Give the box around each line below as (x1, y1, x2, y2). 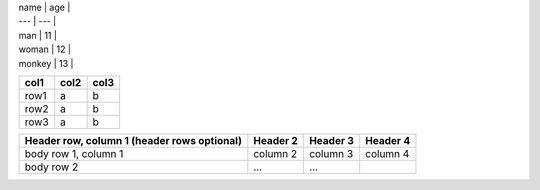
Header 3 (308, 133, 355, 147)
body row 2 (24, 160, 79, 174)
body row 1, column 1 (24, 146, 124, 160)
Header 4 (365, 133, 411, 147)
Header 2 (253, 133, 299, 147)
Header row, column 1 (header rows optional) (24, 133, 242, 147)
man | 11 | (18, 29, 57, 41)
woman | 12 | (18, 43, 72, 55)
